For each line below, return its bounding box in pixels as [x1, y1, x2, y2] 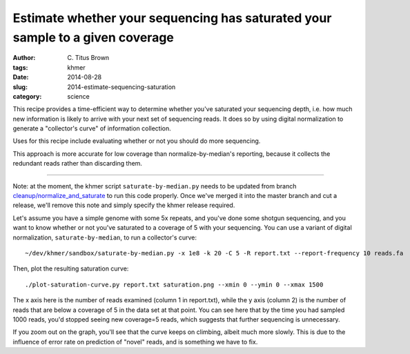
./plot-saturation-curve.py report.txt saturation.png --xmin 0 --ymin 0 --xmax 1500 [25, 280, 324, 288]
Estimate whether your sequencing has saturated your [12, 10, 332, 26]
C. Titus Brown [67, 54, 110, 62]
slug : [12, 83, 28, 91]
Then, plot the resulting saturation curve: [12, 264, 129, 273]
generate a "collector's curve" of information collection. [12, 124, 172, 132]
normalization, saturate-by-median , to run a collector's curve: [12, 233, 197, 242]
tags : [12, 63, 28, 72]
